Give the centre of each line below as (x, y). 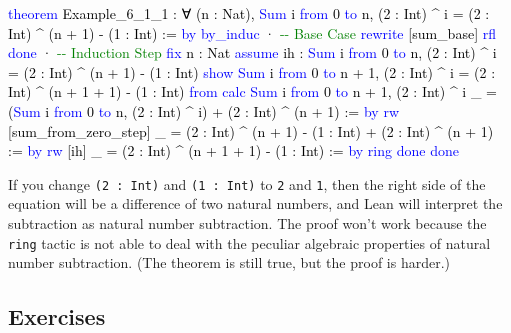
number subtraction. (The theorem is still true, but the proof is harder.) (229, 262)
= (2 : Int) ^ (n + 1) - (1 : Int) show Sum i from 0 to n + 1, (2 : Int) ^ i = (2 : (252, 71)
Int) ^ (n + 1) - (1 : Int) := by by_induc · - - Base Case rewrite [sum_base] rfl (252, 32)
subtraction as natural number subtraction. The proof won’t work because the (247, 223)
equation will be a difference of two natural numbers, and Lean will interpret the (255, 203)
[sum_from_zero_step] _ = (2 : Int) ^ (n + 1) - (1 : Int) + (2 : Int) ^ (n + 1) (251, 130)
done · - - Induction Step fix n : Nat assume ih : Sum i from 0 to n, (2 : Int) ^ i (252, 52)
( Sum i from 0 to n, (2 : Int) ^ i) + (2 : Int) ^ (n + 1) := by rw (203, 110)
